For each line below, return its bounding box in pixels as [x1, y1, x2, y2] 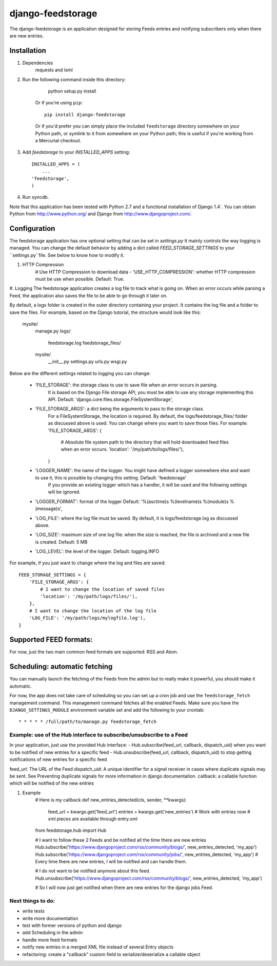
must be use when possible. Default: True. [35, 275, 125, 282]
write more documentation [22, 915, 78, 921]
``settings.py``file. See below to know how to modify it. [9, 252, 125, 258]
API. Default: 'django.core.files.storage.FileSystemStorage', [48, 396, 173, 403]
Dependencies [22, 60, 53, 66]
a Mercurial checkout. [35, 137, 82, 143]
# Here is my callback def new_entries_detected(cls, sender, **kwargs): [35, 797, 187, 803]
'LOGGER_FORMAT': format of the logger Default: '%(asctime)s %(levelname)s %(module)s [35, 498, 229, 505]
